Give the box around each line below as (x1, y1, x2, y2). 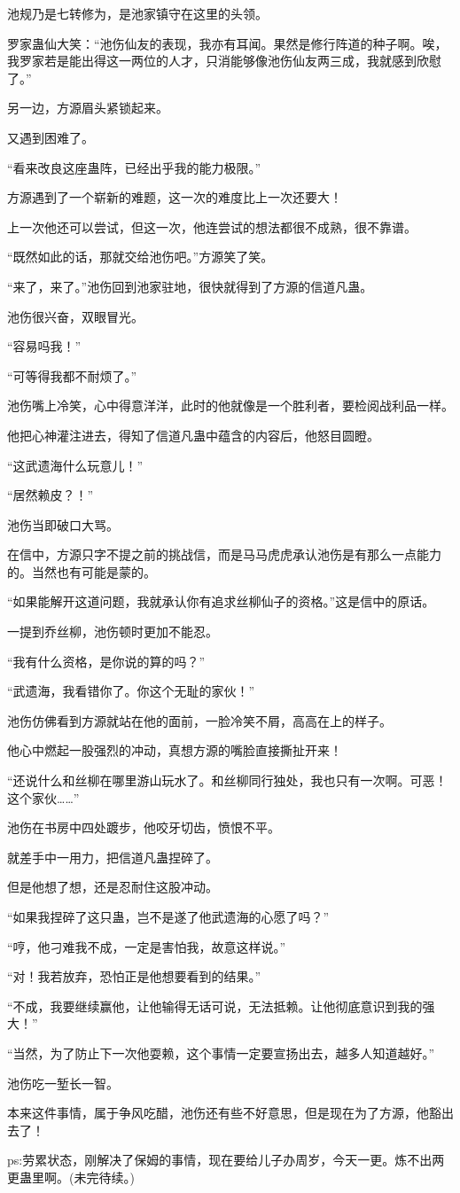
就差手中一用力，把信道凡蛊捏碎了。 (7, 847, 218, 866)
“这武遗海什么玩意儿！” (7, 456, 144, 474)
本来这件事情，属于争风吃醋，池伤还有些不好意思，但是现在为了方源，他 (7, 1103, 429, 1122)
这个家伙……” (7, 788, 80, 807)
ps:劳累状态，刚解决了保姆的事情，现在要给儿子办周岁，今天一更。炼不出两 (7, 1150, 445, 1169)
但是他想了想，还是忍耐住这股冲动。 (7, 877, 218, 896)
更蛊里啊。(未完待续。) (7, 1167, 135, 1186)
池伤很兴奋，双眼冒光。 (7, 307, 144, 325)
